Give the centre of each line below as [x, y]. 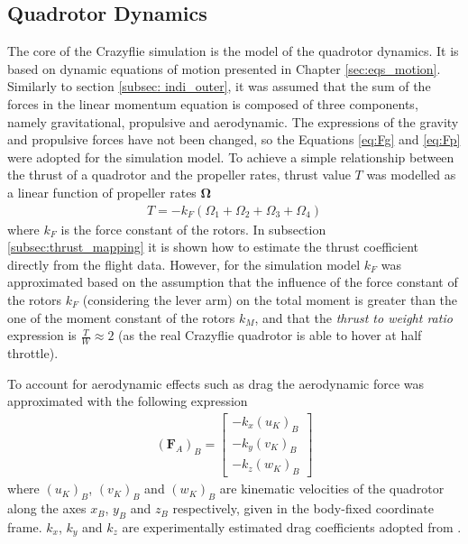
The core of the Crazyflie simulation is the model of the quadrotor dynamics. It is [233, 51]
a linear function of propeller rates [102, 192]
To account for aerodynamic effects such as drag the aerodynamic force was [216, 383]
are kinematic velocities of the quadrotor [332, 489]
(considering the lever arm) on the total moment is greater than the [270, 299]
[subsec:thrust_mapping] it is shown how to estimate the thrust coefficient [213, 247]
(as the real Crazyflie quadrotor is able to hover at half [270, 335]
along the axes [47, 508]
